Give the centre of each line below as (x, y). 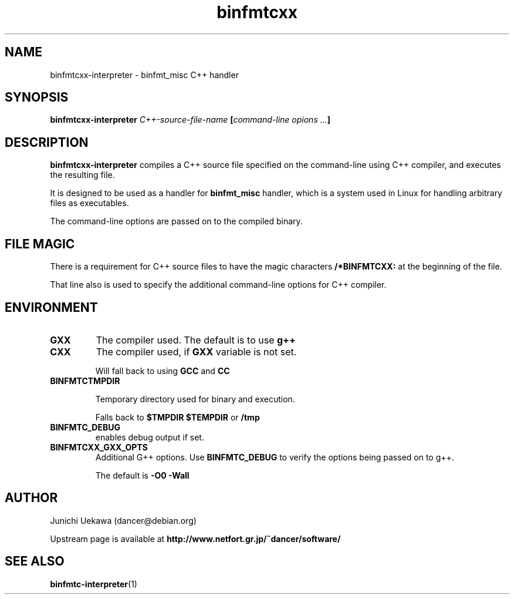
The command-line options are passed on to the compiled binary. (176, 221)
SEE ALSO (35, 561)
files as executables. (89, 203)
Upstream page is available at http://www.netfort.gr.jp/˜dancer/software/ (195, 539)
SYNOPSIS (37, 97)
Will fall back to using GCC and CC (163, 371)
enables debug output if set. (150, 437)
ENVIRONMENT (51, 307)
